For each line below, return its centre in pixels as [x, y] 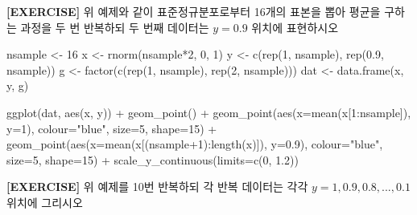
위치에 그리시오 [45, 202]
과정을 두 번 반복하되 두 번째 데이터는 [115, 27]
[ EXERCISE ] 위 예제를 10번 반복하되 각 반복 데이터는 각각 [157, 187]
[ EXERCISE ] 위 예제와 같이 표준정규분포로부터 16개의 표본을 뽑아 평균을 [194, 11]
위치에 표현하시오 [295, 27]
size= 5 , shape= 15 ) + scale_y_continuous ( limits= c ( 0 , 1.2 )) [153, 159]
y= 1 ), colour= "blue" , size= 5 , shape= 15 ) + [112, 128]
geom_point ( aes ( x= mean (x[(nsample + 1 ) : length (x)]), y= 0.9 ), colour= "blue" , [195, 144]
